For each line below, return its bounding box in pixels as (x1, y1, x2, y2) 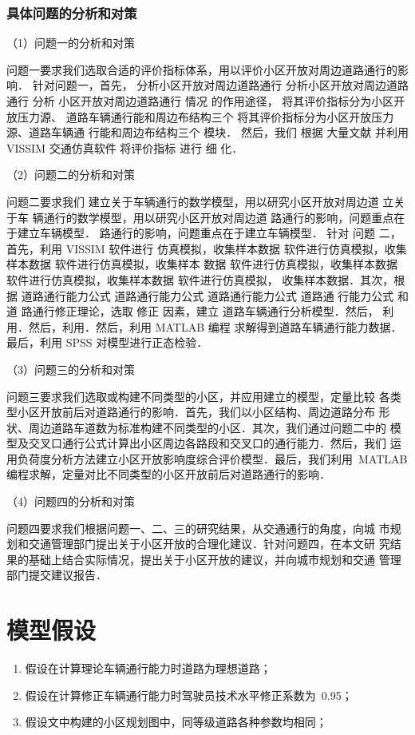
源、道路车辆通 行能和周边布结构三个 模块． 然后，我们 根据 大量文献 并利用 (6, 124, 409, 141)
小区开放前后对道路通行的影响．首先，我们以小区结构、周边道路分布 (17, 403, 375, 420)
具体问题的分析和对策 (6, 2, 137, 22)
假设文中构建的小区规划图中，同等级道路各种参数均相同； (25, 713, 327, 730)
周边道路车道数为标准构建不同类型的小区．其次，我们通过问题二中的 (28, 419, 386, 435)
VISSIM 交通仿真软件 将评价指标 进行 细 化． (6, 139, 243, 156)
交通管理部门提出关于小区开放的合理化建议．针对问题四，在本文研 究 (28, 535, 390, 552)
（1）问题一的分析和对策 (6, 34, 135, 51)
